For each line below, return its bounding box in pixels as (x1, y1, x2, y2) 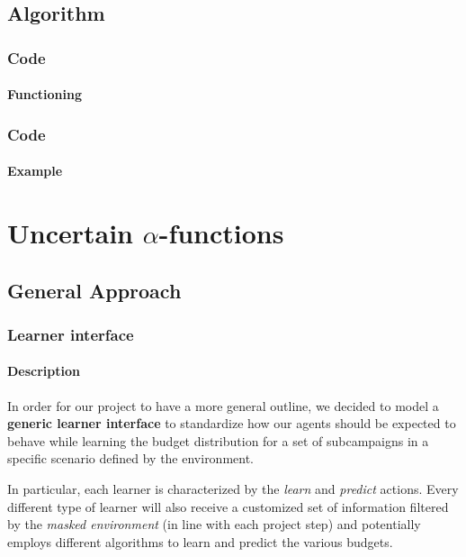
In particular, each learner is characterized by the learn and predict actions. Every (7, 479, 459, 498)
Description (7, 361, 81, 380)
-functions (158, 215, 284, 251)
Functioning (7, 85, 83, 104)
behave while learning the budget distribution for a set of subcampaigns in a (7, 431, 429, 450)
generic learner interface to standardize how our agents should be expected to (7, 414, 456, 433)
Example (7, 161, 63, 180)
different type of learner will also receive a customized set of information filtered (7, 497, 449, 516)
